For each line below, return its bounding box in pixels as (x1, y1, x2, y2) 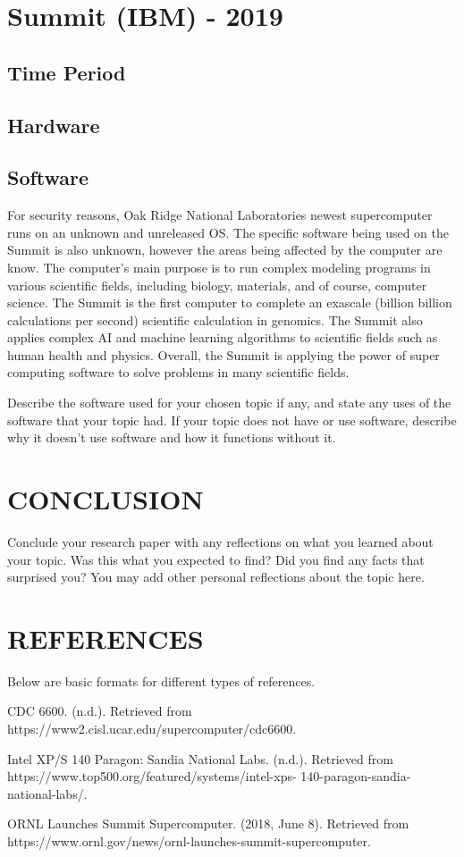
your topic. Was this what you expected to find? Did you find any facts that (7, 550, 425, 568)
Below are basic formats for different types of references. (7, 671, 316, 690)
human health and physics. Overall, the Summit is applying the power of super (7, 345, 440, 364)
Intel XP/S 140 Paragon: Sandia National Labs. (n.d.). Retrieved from (7, 749, 393, 768)
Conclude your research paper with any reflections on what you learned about (7, 532, 434, 550)
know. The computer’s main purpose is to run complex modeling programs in (7, 257, 431, 276)
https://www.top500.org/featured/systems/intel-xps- (7, 767, 297, 786)
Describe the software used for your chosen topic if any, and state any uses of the (7, 393, 451, 412)
